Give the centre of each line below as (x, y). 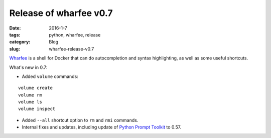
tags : (15, 34)
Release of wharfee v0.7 (61, 13)
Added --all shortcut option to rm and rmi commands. (80, 120)
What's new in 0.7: (28, 67)
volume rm (30, 95)
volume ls (30, 102)
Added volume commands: (50, 76)
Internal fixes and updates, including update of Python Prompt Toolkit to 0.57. (102, 127)
